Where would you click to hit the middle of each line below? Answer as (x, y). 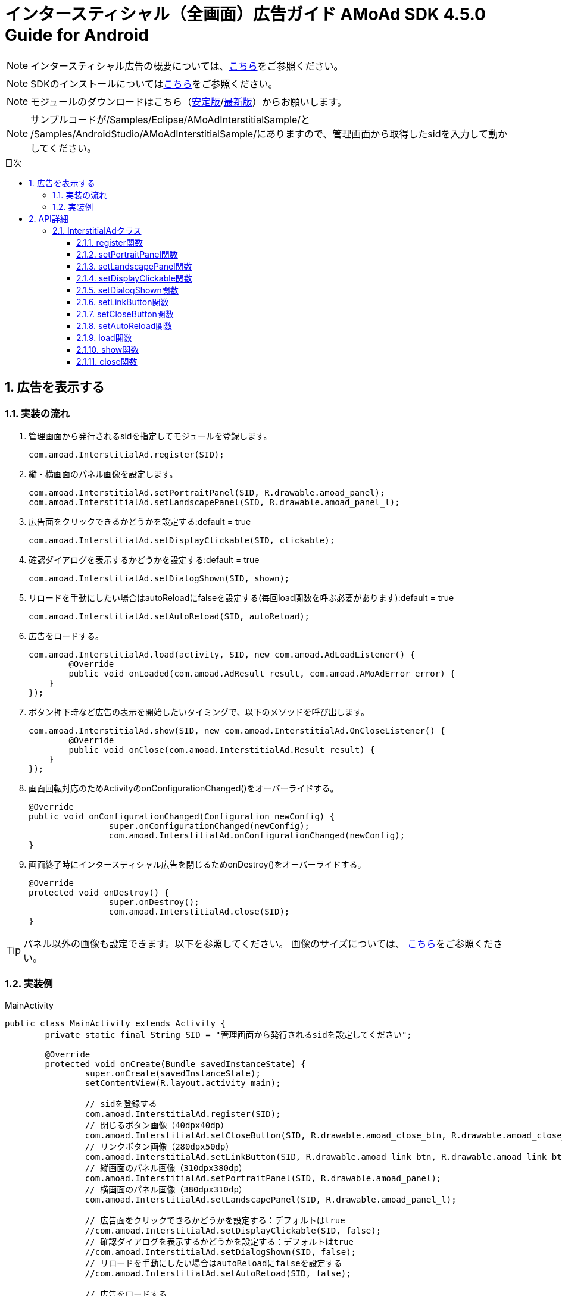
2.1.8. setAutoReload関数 (124, 325)
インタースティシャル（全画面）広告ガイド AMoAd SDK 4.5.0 (245, 14)
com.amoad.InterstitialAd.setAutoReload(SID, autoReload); (169, 616)
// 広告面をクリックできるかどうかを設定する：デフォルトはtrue (215, 1220)
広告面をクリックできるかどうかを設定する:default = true (140, 521)
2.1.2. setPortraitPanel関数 (127, 254)
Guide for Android (77, 35)
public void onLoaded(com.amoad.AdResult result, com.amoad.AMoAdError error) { (262, 673)
